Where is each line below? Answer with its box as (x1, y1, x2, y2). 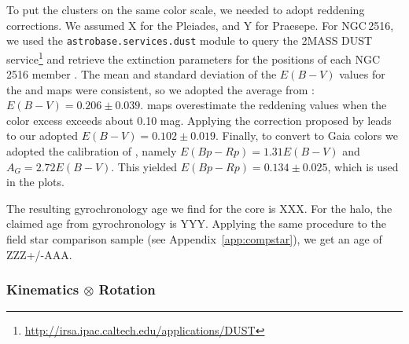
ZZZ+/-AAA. (6, 246, 72, 262)
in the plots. (6, 174, 64, 190)
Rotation (98, 280, 156, 299)
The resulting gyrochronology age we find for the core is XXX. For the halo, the (6, 199, 392, 216)
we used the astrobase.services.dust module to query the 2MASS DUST (6, 32, 373, 49)
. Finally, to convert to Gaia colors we (216, 127, 398, 144)
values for (339, 66, 385, 82)
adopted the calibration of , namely (6, 143, 177, 159)
